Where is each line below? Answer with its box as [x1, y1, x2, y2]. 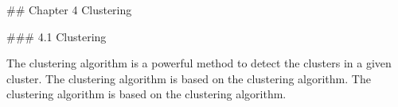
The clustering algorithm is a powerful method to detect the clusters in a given [6, 55, 392, 71]
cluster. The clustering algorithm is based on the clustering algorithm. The [6, 70, 371, 86]
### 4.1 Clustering [6, 28, 107, 44]
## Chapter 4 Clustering [6, 2, 132, 17]
